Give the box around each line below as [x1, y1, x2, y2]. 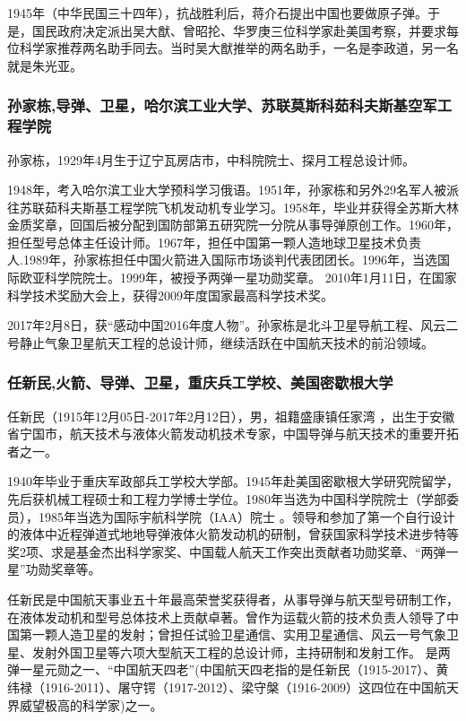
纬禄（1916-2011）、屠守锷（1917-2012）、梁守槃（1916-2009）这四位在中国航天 [7, 677, 459, 696]
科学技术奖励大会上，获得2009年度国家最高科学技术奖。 [7, 285, 333, 304]
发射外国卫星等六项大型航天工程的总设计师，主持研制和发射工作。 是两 [31, 642, 451, 661]
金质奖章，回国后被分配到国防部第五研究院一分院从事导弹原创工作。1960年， [7, 215, 459, 234]
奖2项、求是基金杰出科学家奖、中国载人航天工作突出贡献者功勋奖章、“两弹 [7, 542, 446, 560]
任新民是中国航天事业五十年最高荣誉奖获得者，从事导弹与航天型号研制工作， [7, 590, 459, 609]
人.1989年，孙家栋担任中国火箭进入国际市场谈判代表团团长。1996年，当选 [7, 250, 437, 269]
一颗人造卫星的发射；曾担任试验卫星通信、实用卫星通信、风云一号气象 [31, 625, 446, 644]
